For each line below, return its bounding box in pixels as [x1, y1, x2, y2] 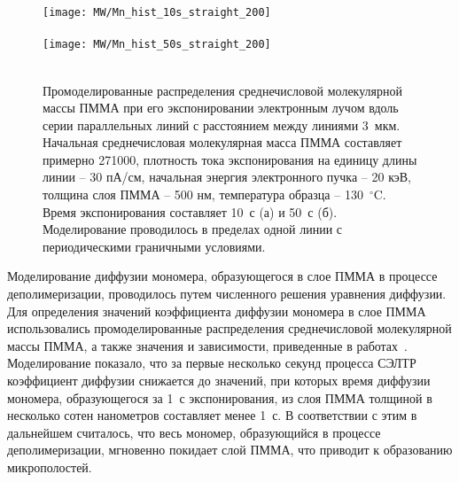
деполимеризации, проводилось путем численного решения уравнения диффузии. [7, 284, 447, 303]
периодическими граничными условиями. [43, 237, 266, 255]
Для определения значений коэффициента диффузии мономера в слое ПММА [7, 301, 426, 320]
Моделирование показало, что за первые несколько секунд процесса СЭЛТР [7, 354, 416, 372]
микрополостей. [7, 457, 92, 476]
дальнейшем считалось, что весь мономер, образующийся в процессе [7, 423, 381, 441]
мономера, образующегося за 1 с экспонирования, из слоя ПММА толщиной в [7, 388, 432, 407]
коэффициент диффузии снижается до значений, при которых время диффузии [7, 371, 431, 389]
